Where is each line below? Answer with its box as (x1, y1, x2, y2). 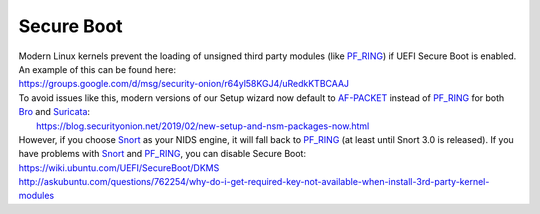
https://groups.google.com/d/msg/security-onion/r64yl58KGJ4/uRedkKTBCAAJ (18, 78, 350, 90)
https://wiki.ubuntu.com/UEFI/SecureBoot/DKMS (18, 161, 220, 174)
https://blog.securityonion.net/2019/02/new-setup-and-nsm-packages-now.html (36, 120, 370, 132)
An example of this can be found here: (18, 63, 177, 75)
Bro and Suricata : (18, 106, 90, 118)
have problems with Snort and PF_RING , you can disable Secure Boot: (18, 148, 307, 160)
